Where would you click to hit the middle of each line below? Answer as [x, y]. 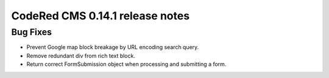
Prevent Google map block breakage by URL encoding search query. [113, 47]
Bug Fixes [31, 32]
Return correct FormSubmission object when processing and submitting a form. [126, 64]
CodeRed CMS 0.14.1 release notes [101, 16]
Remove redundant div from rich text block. [81, 56]
